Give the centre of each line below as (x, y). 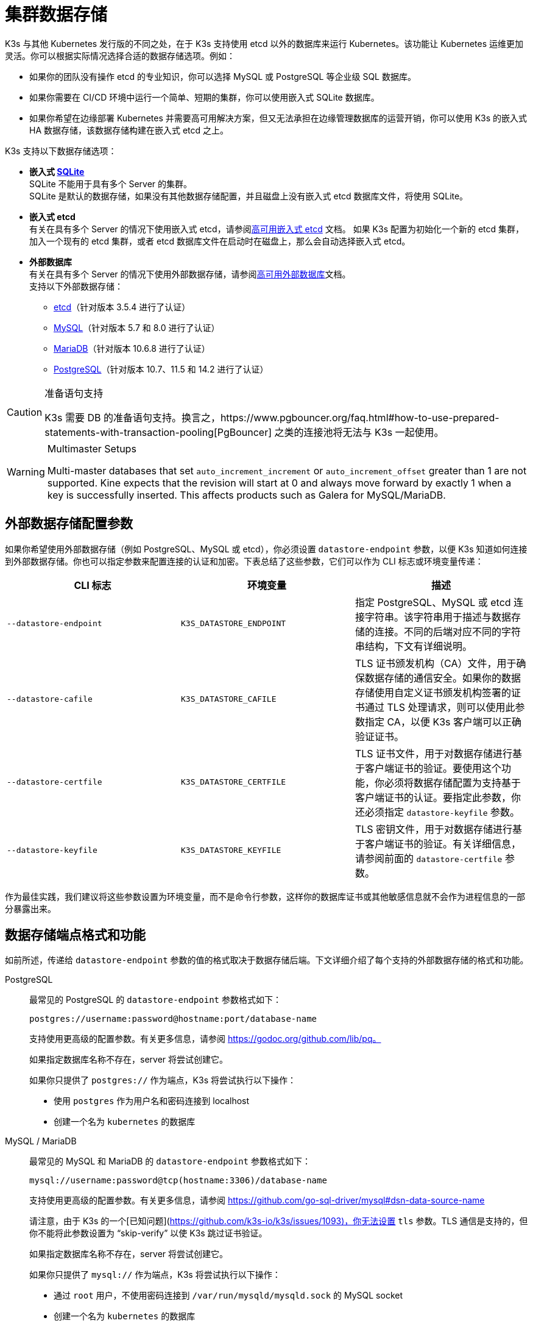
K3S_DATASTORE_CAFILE (228, 699)
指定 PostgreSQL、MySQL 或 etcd (433, 602)
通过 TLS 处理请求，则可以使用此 (440, 707)
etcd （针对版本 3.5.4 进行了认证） (122, 307)
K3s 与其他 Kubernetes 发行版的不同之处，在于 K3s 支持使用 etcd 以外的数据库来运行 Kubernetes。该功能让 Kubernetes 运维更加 (264, 43)
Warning (26, 472)
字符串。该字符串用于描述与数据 (438, 617)
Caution (25, 412)
